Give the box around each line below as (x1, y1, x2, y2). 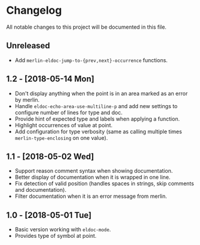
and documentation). (14, 186, 67, 194)
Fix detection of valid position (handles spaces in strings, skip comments (14, 180, 194, 187)
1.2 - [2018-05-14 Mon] (6, 74, 94, 84)
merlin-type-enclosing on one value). (14, 134, 108, 141)
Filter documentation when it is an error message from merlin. (14, 192, 167, 200)
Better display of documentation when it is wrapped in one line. (14, 174, 171, 181)
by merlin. (14, 96, 40, 103)
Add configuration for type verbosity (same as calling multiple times (14, 128, 182, 135)
